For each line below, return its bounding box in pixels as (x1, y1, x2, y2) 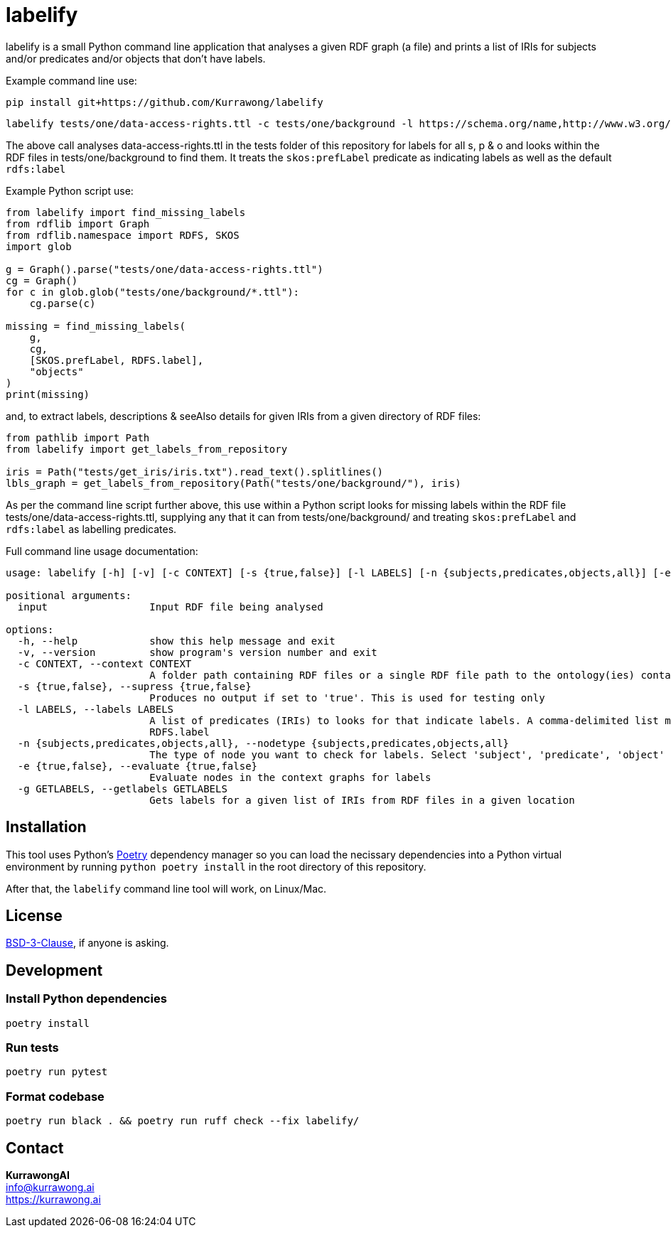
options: (6, 623, 54, 635)
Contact (6, 1138, 64, 1157)
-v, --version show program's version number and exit (17, 646, 377, 658)
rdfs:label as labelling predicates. (6, 522, 177, 535)
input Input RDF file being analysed (17, 601, 323, 613)
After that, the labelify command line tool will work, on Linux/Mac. (6, 882, 327, 895)
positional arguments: (6, 589, 132, 601)
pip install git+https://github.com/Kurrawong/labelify (6, 96, 323, 108)
